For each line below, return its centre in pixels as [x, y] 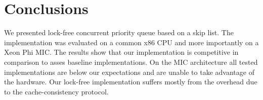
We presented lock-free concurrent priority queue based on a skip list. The [119, 32]
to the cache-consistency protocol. [56, 91]
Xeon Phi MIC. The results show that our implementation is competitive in [121, 52]
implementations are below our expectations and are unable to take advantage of [129, 72]
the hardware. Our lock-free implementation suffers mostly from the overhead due [131, 82]
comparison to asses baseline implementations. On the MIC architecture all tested [131, 62]
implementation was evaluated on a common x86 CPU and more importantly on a [131, 42]
